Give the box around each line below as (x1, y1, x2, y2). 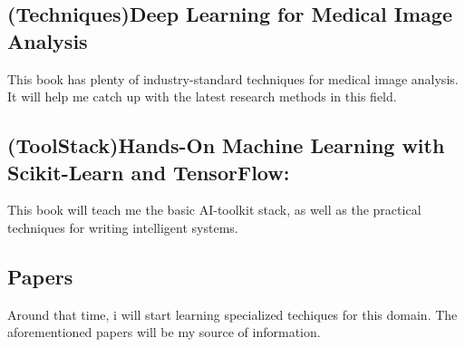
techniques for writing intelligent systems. (7, 217, 238, 236)
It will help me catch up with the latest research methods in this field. (7, 87, 397, 106)
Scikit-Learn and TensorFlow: (7, 158, 290, 186)
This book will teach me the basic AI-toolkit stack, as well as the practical (7, 200, 421, 219)
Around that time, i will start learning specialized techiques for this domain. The (7, 304, 458, 323)
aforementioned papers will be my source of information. (7, 323, 321, 342)
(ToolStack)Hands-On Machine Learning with (7, 131, 445, 159)
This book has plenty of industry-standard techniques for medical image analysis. (7, 69, 459, 88)
